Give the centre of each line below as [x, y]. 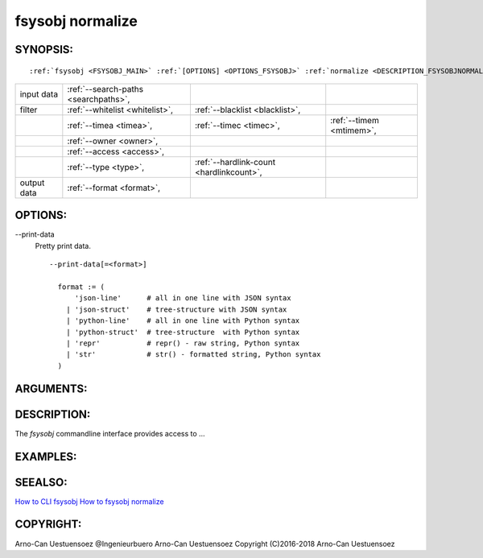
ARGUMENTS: [51, 389]
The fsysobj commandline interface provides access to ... [110, 433]
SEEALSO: [41, 482]
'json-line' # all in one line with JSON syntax [183, 298]
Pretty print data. [63, 246]
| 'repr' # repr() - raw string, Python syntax [183, 343]
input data [39, 94]
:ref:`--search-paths [105, 89]
